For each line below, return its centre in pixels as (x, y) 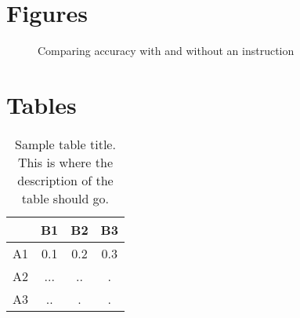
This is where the (65, 162)
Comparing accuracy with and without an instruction (166, 51)
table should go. (65, 198)
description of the (65, 180)
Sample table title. (65, 144)
